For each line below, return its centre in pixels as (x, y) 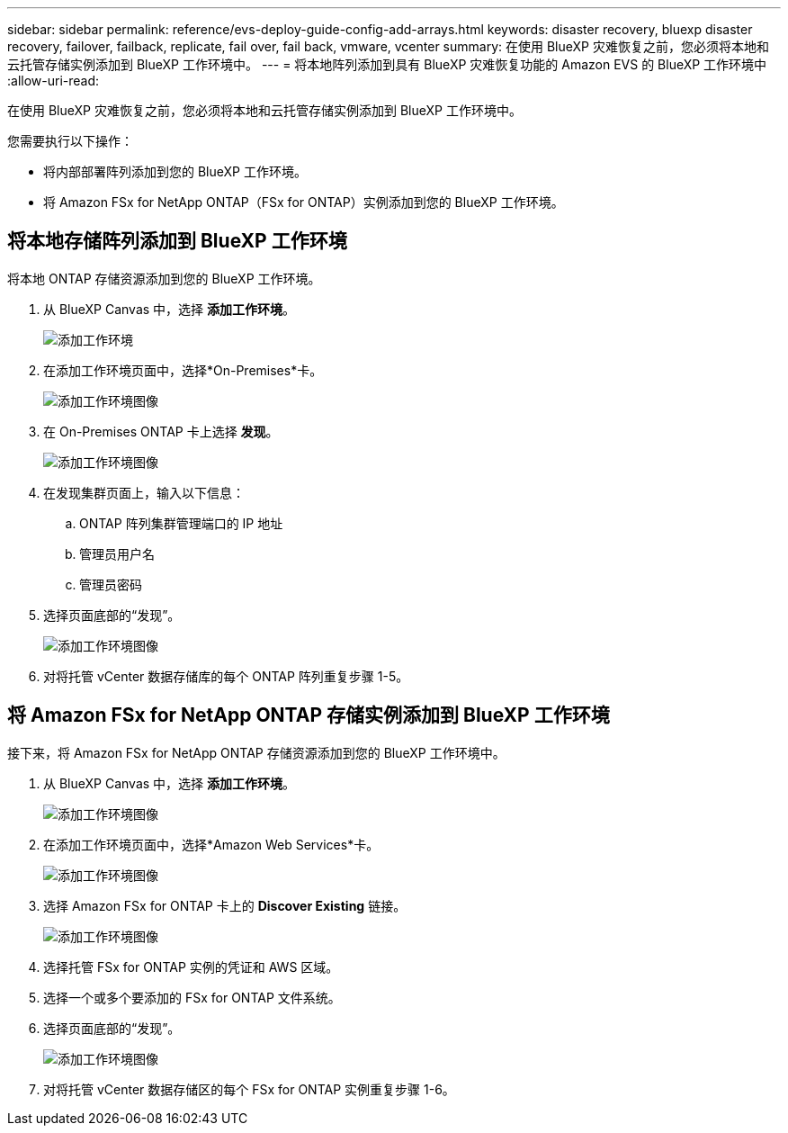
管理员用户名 (117, 553)
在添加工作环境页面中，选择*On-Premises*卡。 (183, 370)
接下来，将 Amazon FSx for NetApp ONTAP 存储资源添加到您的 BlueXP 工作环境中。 (256, 752)
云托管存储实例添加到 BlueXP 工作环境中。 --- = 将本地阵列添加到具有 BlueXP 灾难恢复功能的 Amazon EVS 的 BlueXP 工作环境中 (387, 64)
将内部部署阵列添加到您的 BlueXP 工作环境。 (175, 171)
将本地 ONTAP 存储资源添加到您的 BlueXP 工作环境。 (164, 278)
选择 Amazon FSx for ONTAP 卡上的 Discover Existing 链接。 (225, 905)
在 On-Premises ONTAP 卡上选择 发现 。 (161, 431)
